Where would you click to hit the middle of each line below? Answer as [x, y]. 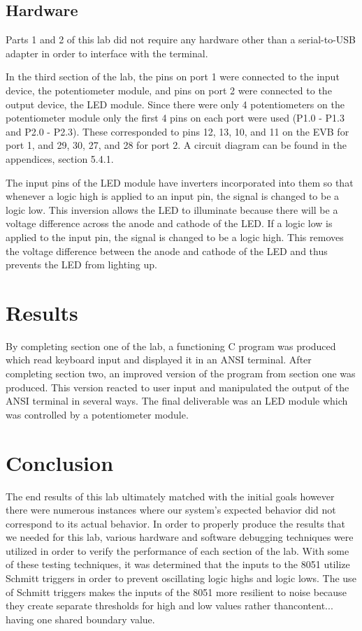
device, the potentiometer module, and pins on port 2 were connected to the [169, 90]
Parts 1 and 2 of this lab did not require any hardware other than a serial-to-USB [181, 39]
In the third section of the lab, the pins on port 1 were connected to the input [173, 77]
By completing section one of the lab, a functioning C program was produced [171, 346]
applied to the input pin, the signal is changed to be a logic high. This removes [175, 237]
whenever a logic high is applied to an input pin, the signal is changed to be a [173, 196]
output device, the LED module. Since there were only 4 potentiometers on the [175, 104]
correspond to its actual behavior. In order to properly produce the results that [176, 523]
